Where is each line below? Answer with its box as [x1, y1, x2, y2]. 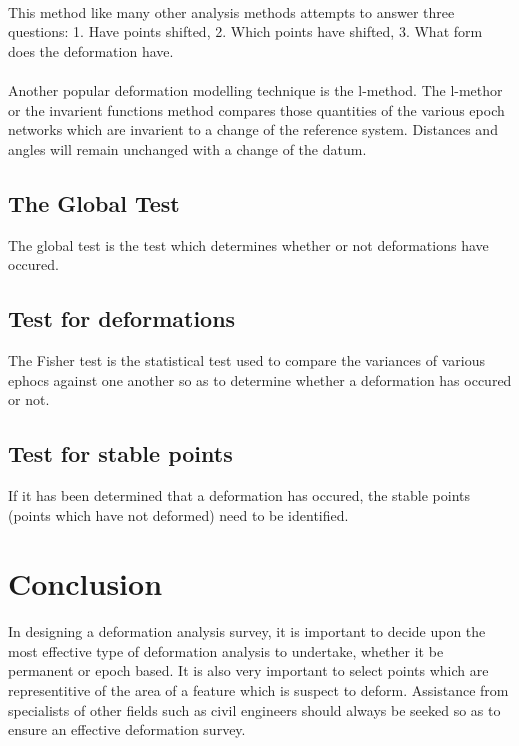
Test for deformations [8, 303, 236, 334]
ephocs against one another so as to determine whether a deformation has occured [8, 369, 512, 390]
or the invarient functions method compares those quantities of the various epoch [8, 99, 505, 120]
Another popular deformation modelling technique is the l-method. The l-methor [8, 79, 503, 100]
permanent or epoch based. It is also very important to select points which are [8, 660, 489, 681]
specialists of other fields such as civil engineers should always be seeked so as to [8, 699, 501, 720]
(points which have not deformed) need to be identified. [8, 504, 349, 525]
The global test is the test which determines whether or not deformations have [8, 234, 489, 255]
